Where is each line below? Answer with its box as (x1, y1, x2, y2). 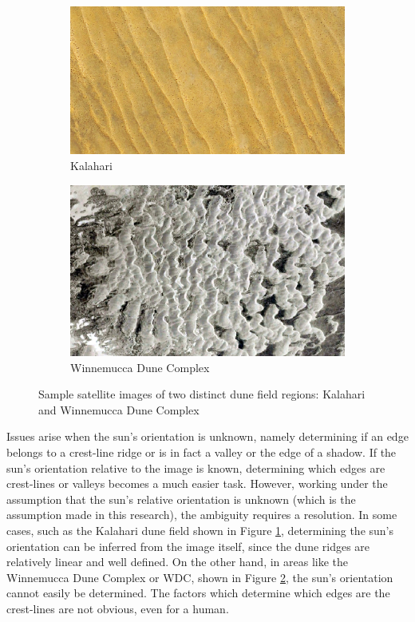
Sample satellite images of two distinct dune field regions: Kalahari (38, 386, 366, 402)
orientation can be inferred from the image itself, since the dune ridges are (6, 537, 370, 554)
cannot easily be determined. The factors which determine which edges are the (6, 584, 390, 601)
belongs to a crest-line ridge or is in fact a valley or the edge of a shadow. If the (6, 444, 397, 461)
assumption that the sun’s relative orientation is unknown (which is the (6, 490, 356, 507)
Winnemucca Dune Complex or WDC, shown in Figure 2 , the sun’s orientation (6, 569, 393, 585)
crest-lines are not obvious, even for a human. (6, 600, 229, 616)
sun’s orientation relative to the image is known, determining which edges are (6, 459, 385, 476)
